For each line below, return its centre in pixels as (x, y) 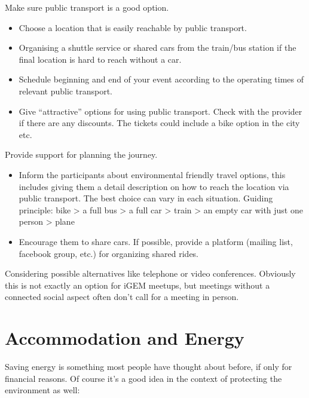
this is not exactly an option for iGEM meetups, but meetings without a (137, 285)
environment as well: (42, 390)
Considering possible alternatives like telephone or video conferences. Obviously (150, 273)
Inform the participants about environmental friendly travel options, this (152, 174)
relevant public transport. (65, 91)
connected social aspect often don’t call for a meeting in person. (122, 297)
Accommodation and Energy (125, 338)
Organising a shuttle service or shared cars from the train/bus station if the (157, 48)
